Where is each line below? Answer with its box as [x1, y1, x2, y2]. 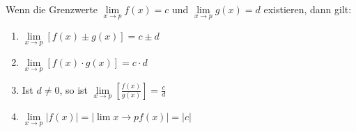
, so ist [59, 82, 88, 97]
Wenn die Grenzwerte [6, 2, 98, 16]
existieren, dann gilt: [263, 2, 352, 16]
